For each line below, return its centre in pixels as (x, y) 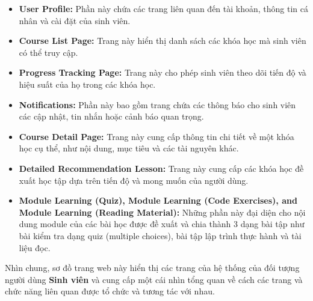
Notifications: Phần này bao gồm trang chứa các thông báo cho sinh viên (157, 104)
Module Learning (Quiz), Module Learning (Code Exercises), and (158, 200)
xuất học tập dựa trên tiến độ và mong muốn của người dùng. (134, 180)
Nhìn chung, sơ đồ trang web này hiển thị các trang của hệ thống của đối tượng (152, 268)
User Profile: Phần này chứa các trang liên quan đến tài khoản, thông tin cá (163, 8)
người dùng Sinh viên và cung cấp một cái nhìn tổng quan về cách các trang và (154, 279)
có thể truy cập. (48, 52)
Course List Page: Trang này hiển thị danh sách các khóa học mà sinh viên (163, 41)
